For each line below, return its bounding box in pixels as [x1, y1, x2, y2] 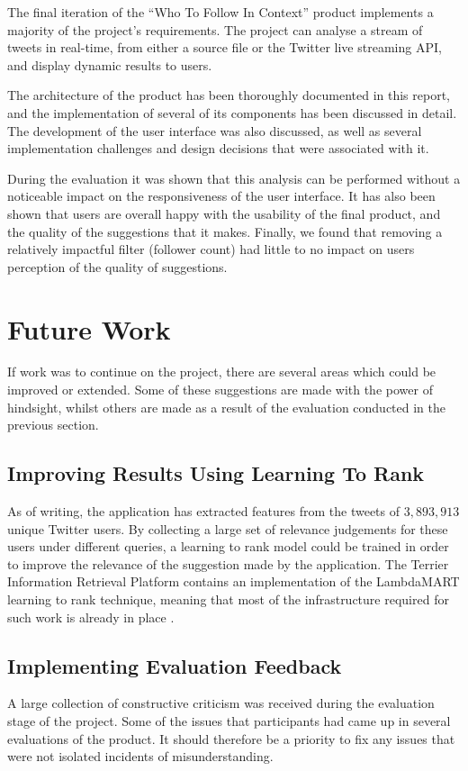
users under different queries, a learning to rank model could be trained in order [7, 537, 449, 556]
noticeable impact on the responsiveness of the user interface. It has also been [7, 186, 436, 205]
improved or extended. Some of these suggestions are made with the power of [7, 380, 433, 399]
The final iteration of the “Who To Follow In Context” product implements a [7, 3, 434, 21]
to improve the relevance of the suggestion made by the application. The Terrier [7, 554, 449, 573]
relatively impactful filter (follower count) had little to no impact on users [7, 240, 415, 259]
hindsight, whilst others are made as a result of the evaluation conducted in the [7, 397, 446, 416]
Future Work [7, 310, 171, 347]
